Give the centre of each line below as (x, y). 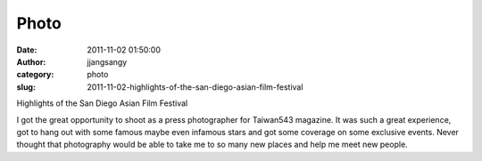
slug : (26, 87)
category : (35, 75)
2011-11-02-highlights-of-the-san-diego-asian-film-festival (195, 87)
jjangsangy (107, 61)
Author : (31, 61)
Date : (27, 50)
